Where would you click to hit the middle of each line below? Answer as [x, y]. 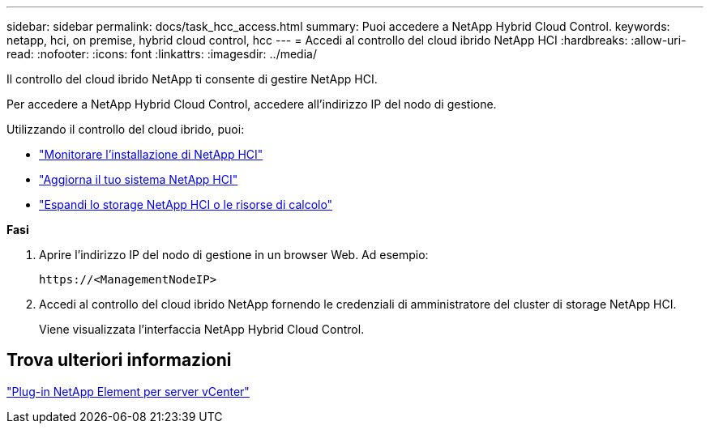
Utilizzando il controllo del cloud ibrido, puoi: [126, 129]
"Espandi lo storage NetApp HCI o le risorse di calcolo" [186, 204]
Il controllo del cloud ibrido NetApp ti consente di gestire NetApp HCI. [192, 79]
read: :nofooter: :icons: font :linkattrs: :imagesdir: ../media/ [162, 54]
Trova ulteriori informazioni [119, 360]
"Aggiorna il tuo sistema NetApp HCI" [139, 179]
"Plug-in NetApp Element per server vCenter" [128, 391]
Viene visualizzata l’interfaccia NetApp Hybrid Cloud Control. [202, 329]
